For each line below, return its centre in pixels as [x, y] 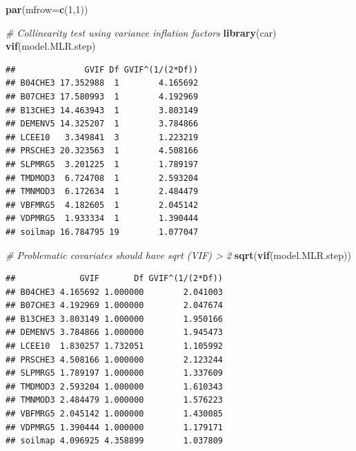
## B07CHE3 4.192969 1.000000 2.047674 [114, 306]
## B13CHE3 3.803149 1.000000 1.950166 [114, 319]
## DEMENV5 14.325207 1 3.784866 [102, 124]
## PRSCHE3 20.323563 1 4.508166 [102, 151]
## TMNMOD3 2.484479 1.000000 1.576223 [114, 400]
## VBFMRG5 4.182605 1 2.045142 [102, 205]
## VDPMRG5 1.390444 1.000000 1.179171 [114, 427]
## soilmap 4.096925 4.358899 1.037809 [114, 441]
